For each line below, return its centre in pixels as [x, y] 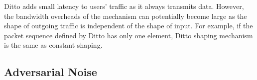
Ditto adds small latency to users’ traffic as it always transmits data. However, [124, 6]
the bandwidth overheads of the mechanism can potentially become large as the [126, 16]
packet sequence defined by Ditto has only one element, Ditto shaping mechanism [128, 35]
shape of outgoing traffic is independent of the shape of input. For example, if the [128, 26]
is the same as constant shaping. [53, 45]
